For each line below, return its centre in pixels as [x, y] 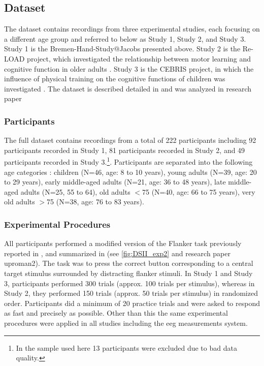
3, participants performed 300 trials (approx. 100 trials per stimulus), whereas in [129, 283]
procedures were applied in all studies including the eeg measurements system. [126, 323]
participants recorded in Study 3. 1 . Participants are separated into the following [128, 161]
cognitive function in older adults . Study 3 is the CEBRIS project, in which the [129, 68]
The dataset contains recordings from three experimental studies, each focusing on [132, 29]
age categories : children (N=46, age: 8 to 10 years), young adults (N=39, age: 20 [130, 172]
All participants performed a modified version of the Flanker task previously [123, 243]
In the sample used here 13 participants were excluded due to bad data [126, 347]
